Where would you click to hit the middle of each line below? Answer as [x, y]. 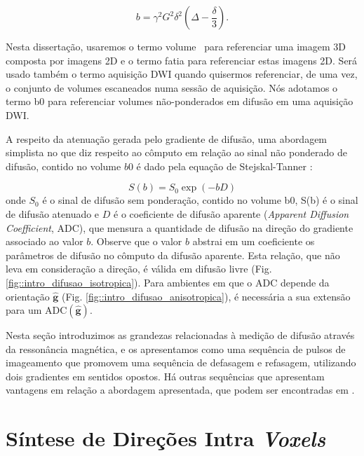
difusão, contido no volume [63, 166]
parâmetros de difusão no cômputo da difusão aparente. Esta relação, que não [173, 255]
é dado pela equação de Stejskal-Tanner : [224, 166]
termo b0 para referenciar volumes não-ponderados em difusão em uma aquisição [180, 101]
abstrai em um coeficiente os [254, 241]
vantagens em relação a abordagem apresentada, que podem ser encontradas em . [180, 390]
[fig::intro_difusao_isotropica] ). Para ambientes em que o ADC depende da [168, 282]
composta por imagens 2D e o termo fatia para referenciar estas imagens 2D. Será [182, 60]
